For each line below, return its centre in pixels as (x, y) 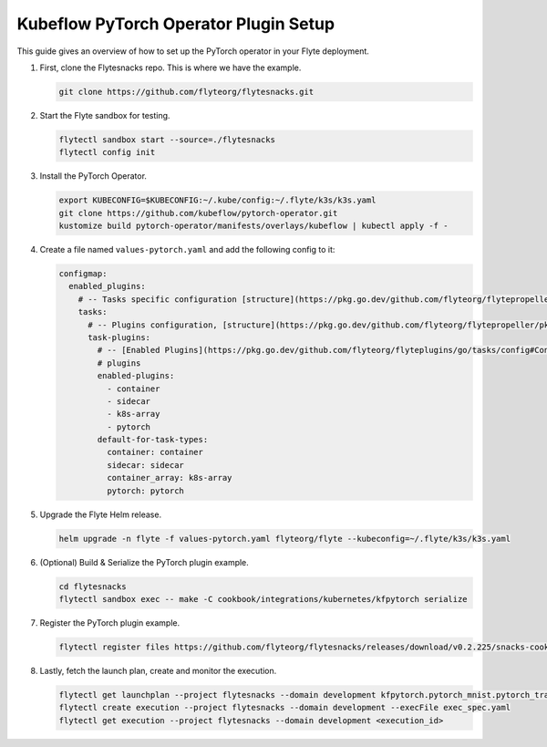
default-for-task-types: (153, 440)
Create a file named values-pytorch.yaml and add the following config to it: (187, 250)
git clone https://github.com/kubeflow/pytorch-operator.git (198, 213)
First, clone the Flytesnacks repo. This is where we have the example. (170, 67)
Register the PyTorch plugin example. (110, 622)
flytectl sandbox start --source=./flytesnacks (167, 140)
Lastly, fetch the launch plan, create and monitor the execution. (158, 670)
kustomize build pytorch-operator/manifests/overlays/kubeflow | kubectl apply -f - (253, 226)
